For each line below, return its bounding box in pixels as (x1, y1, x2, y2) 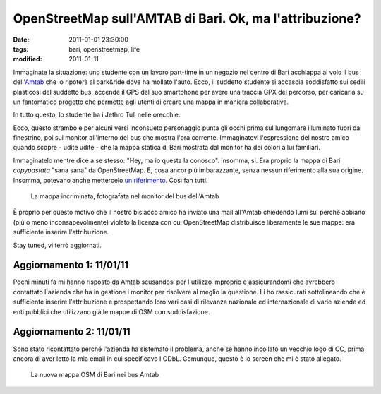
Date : (13, 35, 30, 44)
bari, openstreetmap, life (68, 44, 140, 53)
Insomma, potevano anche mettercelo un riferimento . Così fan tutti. (13, 176, 208, 184)
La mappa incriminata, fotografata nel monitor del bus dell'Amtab (30, 192, 219, 201)
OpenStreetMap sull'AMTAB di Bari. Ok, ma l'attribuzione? (13, 11, 361, 26)
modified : (13, 55, 42, 64)
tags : (13, 44, 29, 53)
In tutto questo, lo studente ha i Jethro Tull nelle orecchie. (13, 110, 181, 119)
